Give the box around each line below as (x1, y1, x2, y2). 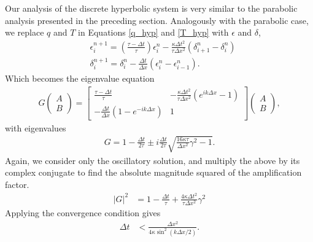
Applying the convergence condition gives (5, 206, 161, 219)
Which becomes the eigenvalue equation (5, 71, 155, 84)
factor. (5, 178, 29, 191)
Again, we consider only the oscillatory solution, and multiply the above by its (5, 154, 300, 166)
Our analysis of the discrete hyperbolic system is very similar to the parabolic (5, 2, 298, 14)
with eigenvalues (5, 121, 66, 134)
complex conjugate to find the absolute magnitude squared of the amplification (5, 166, 302, 179)
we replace (5, 26, 44, 39)
